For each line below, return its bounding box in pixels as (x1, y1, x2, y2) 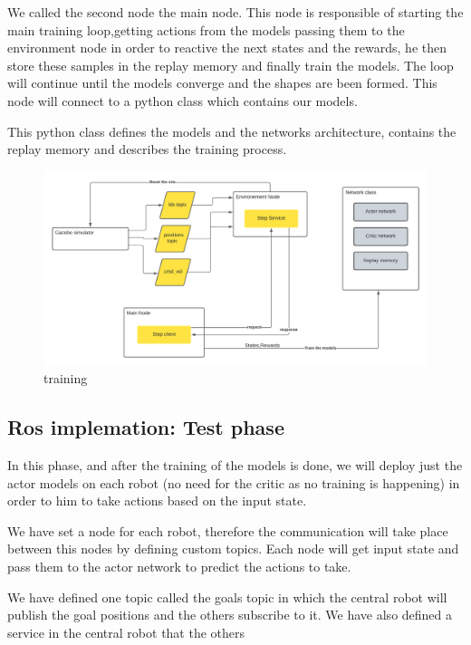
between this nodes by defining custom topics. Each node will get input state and (7, 539, 459, 558)
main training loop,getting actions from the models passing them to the (7, 20, 405, 39)
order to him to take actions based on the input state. (7, 491, 307, 510)
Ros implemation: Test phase (7, 413, 284, 441)
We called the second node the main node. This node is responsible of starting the (7, 3, 464, 21)
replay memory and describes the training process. (7, 140, 287, 159)
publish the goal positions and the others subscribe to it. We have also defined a (7, 605, 453, 624)
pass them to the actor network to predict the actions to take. (7, 557, 351, 575)
